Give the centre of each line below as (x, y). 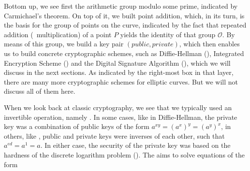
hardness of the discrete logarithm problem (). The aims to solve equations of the (124, 154)
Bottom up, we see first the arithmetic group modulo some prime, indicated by (121, 6)
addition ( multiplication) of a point (58, 34)
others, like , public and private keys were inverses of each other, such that (114, 135)
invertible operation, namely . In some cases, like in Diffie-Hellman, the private (121, 117)
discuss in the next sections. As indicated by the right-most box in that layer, (119, 72)
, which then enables (209, 44)
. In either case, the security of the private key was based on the (135, 145)
